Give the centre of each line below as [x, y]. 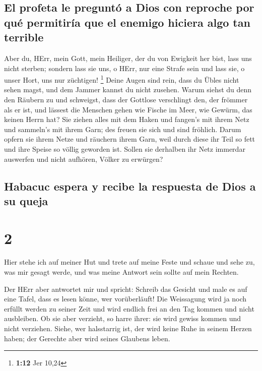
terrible [24, 37]
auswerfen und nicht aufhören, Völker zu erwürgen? [84, 159]
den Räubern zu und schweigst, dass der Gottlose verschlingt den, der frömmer [126, 100]
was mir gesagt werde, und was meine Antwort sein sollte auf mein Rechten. [121, 272]
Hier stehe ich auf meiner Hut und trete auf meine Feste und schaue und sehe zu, [129, 262]
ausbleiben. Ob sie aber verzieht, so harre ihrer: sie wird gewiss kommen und [123, 318]
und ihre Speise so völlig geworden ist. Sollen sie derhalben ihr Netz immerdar [125, 148]
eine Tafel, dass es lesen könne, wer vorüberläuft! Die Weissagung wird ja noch [125, 299]
